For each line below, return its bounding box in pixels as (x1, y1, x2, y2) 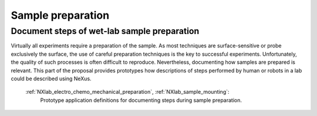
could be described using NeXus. (11, 75, 92, 82)
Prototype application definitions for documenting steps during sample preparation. (40, 97, 242, 104)
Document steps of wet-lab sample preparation (11, 26, 200, 36)
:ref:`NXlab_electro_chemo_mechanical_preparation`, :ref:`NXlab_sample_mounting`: (25, 88, 230, 95)
